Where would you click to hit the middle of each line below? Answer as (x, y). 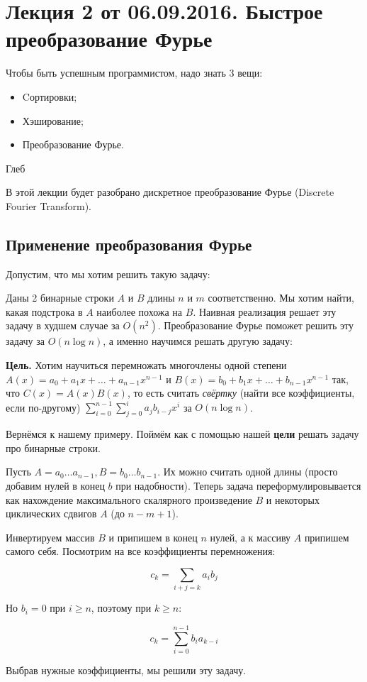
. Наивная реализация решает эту (265, 311)
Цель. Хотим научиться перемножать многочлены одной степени (146, 365)
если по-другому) (43, 407)
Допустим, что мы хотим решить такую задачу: (108, 274)
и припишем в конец (153, 537)
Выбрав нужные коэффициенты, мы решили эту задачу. (126, 670)
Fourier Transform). (49, 205)
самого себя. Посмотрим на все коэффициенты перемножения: (141, 551)
